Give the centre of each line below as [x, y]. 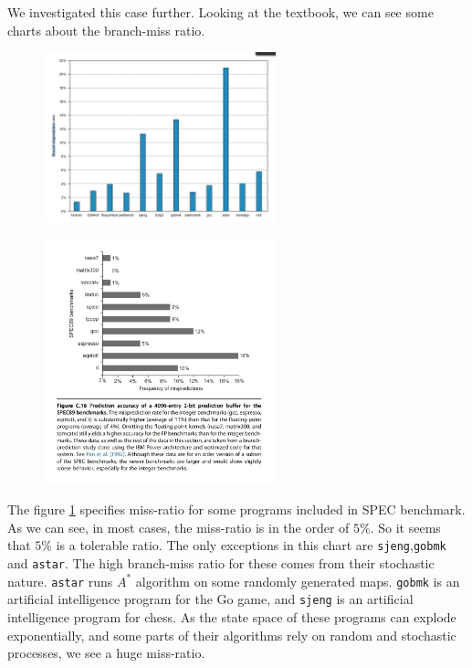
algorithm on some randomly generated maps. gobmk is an [298, 581]
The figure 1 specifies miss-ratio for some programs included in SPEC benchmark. [236, 509]
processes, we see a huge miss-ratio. [106, 653]
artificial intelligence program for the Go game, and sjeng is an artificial [210, 599]
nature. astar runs [60, 581]
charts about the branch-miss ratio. [106, 30]
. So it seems [405, 527]
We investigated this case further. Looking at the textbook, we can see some [220, 12]
